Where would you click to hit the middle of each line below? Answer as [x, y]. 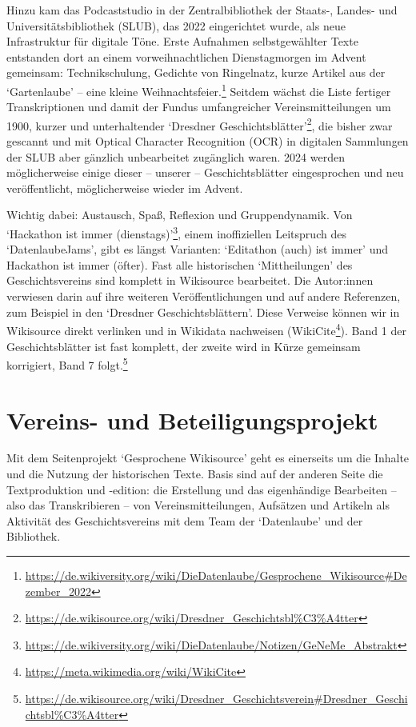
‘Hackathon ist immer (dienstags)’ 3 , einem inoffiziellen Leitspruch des [176, 232]
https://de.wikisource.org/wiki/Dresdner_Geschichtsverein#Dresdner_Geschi [216, 698]
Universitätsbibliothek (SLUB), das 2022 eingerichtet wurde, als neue [176, 25]
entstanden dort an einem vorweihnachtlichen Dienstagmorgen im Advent [186, 56]
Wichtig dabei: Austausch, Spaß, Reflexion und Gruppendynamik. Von [180, 215]
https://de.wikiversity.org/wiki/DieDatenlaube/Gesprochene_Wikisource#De [216, 575]
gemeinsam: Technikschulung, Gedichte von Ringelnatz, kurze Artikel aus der [196, 72]
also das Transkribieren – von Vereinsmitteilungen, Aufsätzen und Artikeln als [198, 505]
